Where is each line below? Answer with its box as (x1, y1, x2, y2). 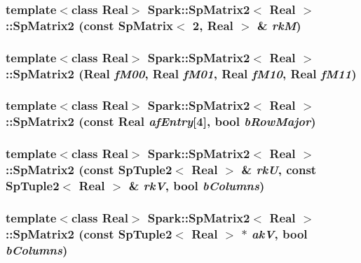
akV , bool (251, 225, 308, 242)
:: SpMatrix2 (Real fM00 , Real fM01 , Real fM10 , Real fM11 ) (6, 64, 357, 82)
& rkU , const (241, 161, 317, 178)
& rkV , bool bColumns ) (128, 177, 265, 194)
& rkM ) (257, 16, 301, 34)
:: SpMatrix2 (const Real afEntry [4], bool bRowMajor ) (6, 113, 316, 130)
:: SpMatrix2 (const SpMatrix (6, 16, 173, 34)
